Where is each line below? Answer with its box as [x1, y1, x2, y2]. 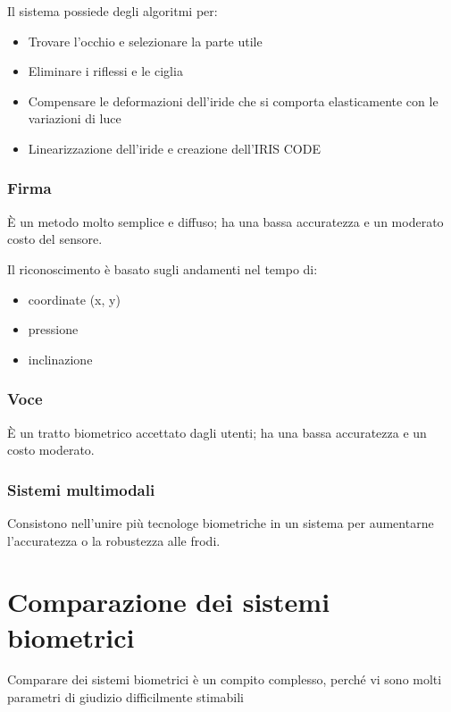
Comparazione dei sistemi [7, 583, 330, 620]
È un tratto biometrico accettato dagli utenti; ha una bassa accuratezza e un [7, 423, 427, 441]
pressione [28, 320, 79, 339]
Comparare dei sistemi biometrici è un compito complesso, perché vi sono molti [7, 670, 442, 689]
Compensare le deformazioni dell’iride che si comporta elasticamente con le [28, 91, 438, 110]
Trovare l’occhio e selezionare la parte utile [28, 31, 263, 50]
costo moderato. [7, 440, 95, 459]
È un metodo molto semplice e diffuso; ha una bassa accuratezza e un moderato [7, 212, 444, 230]
